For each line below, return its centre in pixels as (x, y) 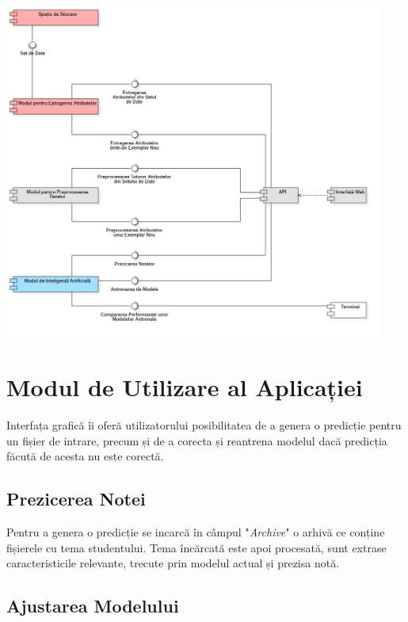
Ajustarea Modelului (93, 606)
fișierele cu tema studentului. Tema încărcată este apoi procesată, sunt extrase (196, 547)
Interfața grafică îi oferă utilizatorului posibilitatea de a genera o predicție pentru (204, 425)
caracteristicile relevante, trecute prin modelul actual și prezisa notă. (173, 563)
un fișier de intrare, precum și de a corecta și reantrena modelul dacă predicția (197, 440)
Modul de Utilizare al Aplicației (185, 387)
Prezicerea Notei (76, 499)
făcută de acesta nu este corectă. (85, 456)
